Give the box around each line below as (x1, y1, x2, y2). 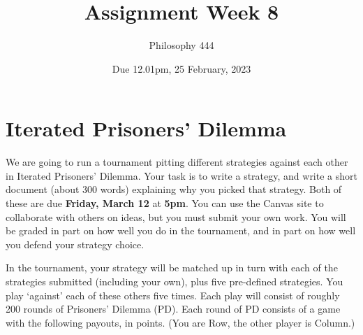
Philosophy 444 (149, 38, 214, 52)
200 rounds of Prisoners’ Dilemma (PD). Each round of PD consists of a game (6, 301, 341, 316)
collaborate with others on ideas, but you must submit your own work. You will (6, 209, 346, 224)
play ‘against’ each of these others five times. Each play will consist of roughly (6, 287, 340, 302)
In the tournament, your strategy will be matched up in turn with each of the (6, 260, 338, 275)
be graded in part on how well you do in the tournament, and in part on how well (6, 223, 356, 238)
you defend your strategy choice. (6, 236, 145, 251)
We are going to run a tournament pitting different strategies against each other (6, 155, 348, 169)
